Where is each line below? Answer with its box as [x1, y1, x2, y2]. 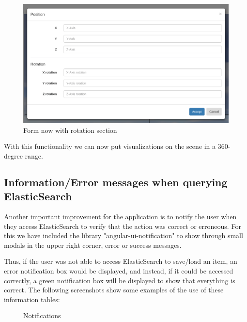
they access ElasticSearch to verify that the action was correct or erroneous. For [4, 221, 241, 231]
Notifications [23, 310, 61, 321]
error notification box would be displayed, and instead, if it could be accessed [4, 266, 233, 276]
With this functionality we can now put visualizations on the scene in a [4, 141, 216, 151]
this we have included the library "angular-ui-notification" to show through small [4, 230, 243, 241]
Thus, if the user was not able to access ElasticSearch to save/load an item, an [4, 256, 237, 266]
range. [25, 150, 43, 161]
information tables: [4, 294, 60, 304]
